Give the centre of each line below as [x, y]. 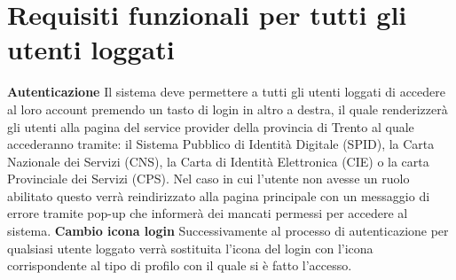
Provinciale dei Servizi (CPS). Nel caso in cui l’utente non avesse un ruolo [208, 179]
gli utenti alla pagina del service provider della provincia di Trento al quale [211, 126]
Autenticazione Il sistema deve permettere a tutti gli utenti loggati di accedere [226, 92]
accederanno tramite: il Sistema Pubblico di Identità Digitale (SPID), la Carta [221, 144]
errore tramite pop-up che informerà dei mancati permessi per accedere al [208, 213]
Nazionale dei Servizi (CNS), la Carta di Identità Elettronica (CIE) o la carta [218, 161]
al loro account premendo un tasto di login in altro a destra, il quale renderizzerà [228, 109]
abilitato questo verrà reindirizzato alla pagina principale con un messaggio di [219, 195]
